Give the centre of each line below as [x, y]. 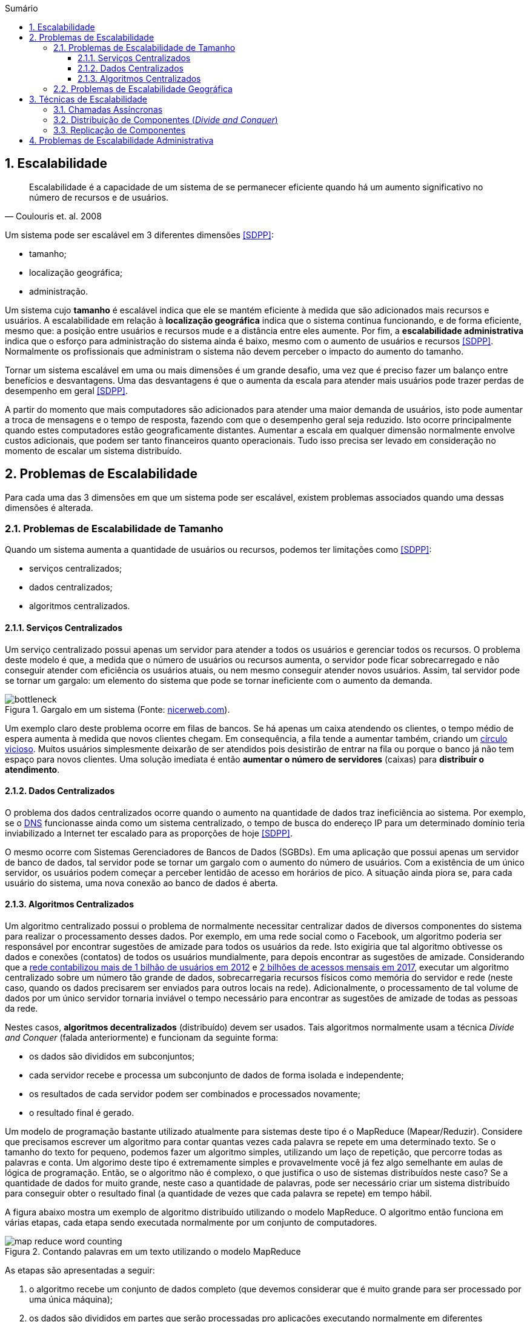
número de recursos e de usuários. [99, 197]
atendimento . [32, 769]
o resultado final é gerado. [82, 1113]
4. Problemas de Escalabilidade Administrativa [121, 140]
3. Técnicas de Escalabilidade [88, 99]
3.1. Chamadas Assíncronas [108, 109]
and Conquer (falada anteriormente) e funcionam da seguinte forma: [142, 1038]
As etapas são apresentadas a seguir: [80, 1270]
